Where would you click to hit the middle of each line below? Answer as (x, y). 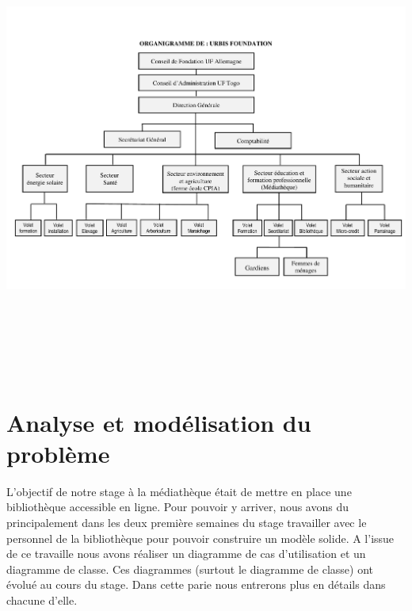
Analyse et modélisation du (159, 422)
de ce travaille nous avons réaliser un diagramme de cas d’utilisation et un (186, 554)
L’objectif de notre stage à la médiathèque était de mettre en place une (179, 491)
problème (58, 453)
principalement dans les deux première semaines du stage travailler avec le (187, 523)
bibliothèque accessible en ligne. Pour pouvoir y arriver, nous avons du (178, 507)
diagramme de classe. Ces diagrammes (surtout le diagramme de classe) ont (190, 569)
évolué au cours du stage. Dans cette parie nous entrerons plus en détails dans (196, 584)
